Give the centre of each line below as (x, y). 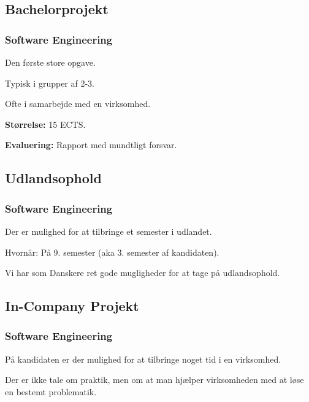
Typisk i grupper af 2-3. (50, 83)
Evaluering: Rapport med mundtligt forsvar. (91, 145)
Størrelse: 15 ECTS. (45, 124)
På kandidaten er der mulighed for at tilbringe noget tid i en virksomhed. (143, 359)
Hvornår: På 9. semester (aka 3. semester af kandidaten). (112, 252)
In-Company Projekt (72, 306)
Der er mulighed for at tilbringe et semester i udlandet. (109, 231)
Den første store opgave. (50, 62)
